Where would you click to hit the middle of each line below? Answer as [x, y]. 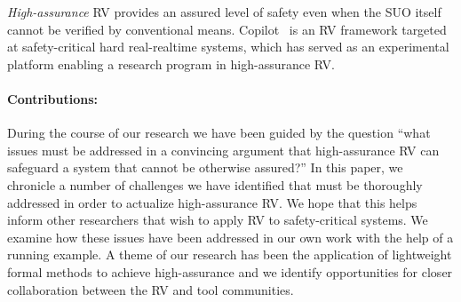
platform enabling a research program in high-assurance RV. [171, 64]
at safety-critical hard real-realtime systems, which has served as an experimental [228, 47]
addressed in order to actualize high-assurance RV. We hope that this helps [212, 202]
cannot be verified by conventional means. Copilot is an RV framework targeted [227, 29]
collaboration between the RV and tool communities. [151, 289]
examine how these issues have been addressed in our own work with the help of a [230, 237]
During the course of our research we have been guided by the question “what [219, 133]
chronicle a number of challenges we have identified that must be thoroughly [215, 184]
